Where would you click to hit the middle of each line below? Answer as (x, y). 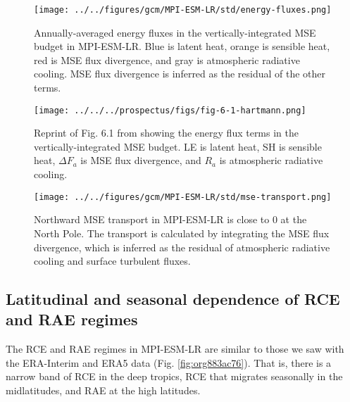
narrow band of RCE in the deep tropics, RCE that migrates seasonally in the (174, 376)
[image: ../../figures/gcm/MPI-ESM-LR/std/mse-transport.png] (183, 197)
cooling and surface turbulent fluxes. (112, 261)
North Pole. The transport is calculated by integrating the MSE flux (182, 233)
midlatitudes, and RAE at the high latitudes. (103, 390)
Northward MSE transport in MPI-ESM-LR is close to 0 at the (170, 219)
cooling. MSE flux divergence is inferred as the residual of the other (180, 74)
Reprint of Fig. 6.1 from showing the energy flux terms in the (166, 133)
